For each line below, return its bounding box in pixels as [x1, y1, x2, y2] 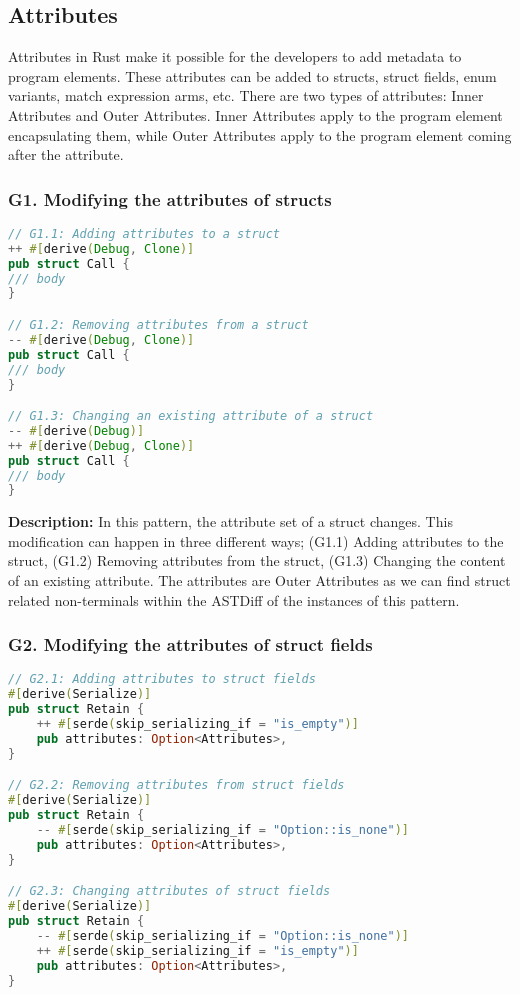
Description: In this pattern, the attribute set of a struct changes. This [8, 511, 453, 532]
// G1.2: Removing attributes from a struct [8, 318, 309, 333]
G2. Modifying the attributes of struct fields [8, 632, 373, 657]
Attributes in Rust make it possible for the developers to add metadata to [8, 46, 462, 67]
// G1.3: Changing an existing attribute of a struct [8, 409, 374, 424]
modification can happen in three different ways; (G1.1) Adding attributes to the [8, 530, 504, 551]
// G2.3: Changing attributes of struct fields [8, 884, 331, 899]
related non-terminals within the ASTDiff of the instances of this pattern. [8, 589, 460, 610]
